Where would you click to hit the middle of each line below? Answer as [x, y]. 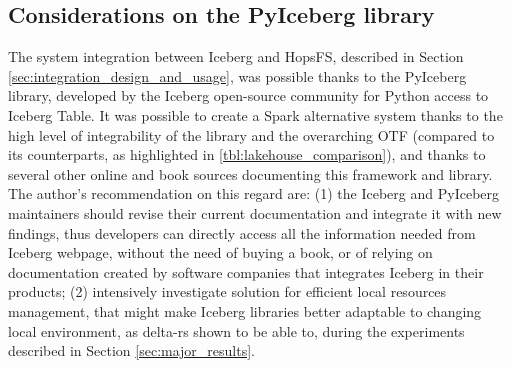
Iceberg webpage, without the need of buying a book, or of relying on [220, 252]
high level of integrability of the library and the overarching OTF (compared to [251, 134]
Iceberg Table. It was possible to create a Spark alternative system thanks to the [255, 114]
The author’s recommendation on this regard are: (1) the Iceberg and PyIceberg [254, 193]
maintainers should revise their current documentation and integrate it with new [255, 212]
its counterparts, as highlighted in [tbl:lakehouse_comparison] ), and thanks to [247, 154]
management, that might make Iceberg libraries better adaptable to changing [245, 310]
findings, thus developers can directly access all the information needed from [242, 232]
